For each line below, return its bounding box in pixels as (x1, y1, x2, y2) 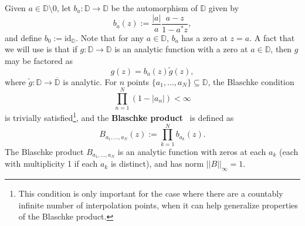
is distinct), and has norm (110, 157, 204, 170)
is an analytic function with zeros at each (117, 145, 266, 157)
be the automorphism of (111, 2, 198, 14)
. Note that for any (76, 31, 144, 43)
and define (5, 31, 42, 43)
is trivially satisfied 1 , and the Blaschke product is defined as (5, 110, 234, 123)
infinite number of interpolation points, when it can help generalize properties (18, 198, 298, 211)
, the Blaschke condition (208, 75, 294, 87)
